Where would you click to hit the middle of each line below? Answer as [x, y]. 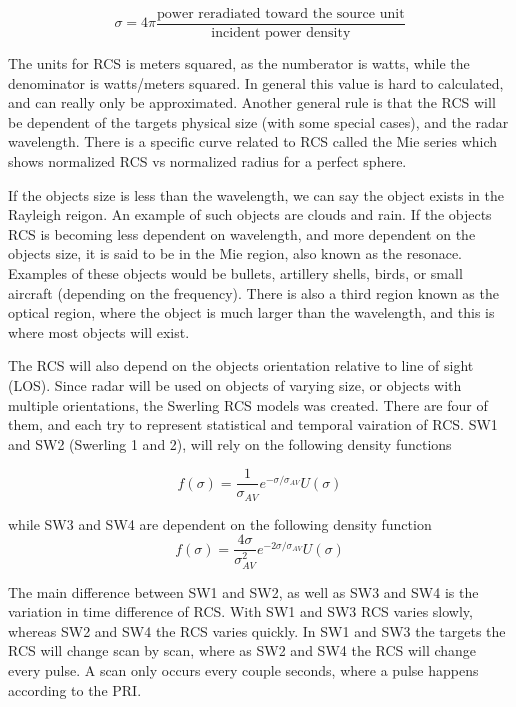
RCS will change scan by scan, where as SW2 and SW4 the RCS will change [242, 650]
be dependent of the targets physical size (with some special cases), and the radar [258, 121]
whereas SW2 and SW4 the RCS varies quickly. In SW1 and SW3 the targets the [257, 630]
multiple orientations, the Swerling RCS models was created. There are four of [248, 404]
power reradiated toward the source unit [281, 14]
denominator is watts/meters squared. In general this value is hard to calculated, [256, 82]
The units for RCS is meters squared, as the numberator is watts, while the [239, 63]
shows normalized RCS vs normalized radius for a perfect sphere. [207, 161]
